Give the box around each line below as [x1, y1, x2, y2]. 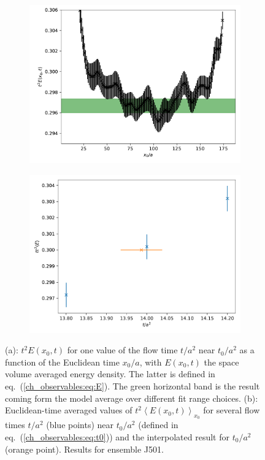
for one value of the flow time [67, 343, 178, 356]
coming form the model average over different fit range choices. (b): [5, 391, 258, 404]
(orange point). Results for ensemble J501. [5, 442, 164, 455]
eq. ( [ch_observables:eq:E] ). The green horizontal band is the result [5, 379, 260, 392]
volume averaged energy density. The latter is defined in [5, 367, 215, 380]
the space [204, 355, 239, 368]
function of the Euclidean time [5, 355, 120, 368]
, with [139, 355, 162, 368]
